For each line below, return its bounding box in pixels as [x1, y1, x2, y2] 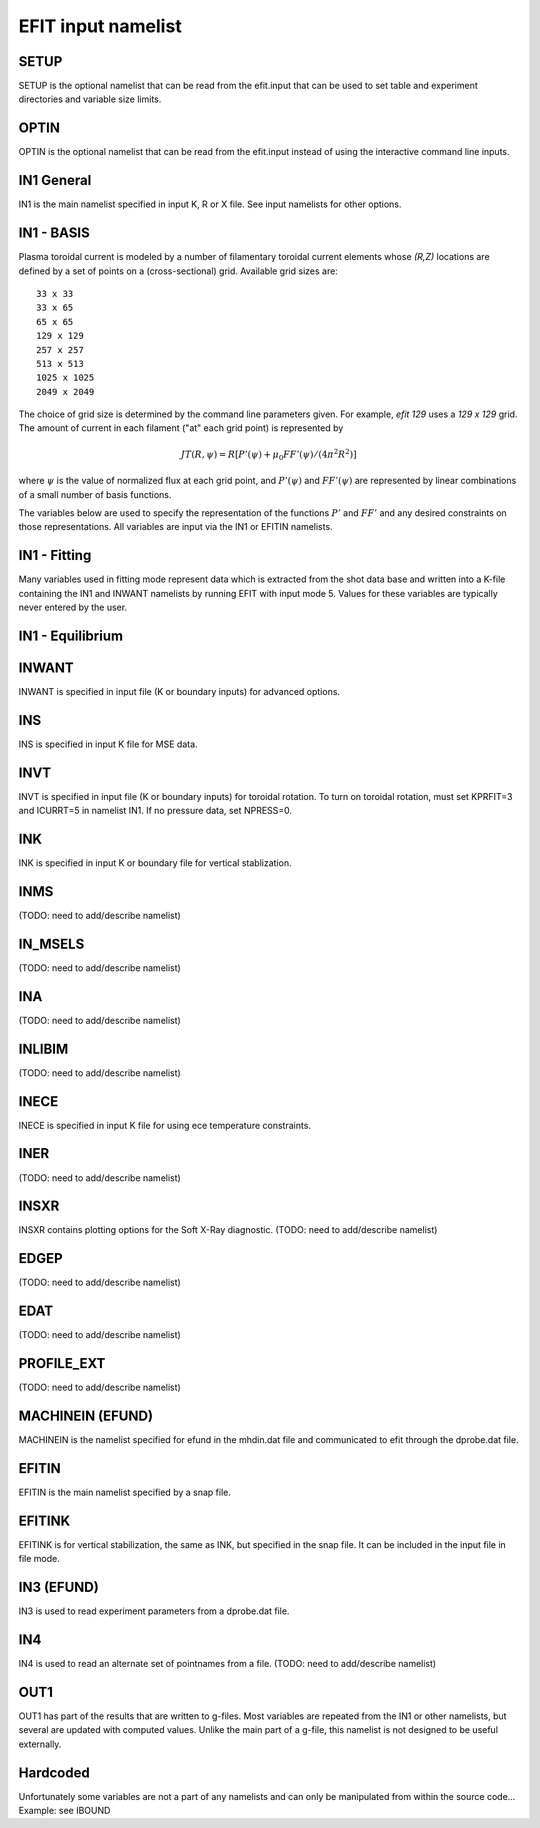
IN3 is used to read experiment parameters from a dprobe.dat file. [18, 1605, 290, 1617]
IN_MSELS [18, 935, 85, 952]
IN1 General [18, 172, 92, 189]
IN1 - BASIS [18, 225, 90, 242]
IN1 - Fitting [18, 547, 92, 564]
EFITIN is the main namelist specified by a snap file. [18, 1486, 232, 1498]
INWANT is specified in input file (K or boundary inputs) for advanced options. [18, 685, 340, 697]
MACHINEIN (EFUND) [18, 1407, 154, 1424]
